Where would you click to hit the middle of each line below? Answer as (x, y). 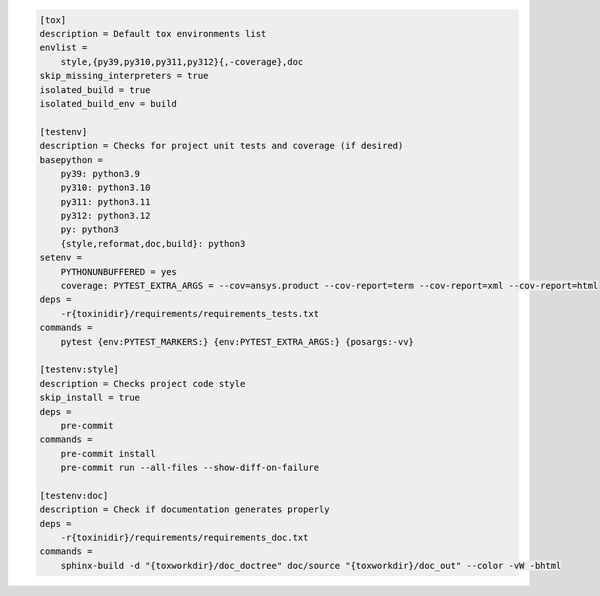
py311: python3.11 (105, 201)
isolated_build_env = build (108, 103)
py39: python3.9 (100, 173)
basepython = (71, 159)
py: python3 (90, 229)
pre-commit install (108, 453)
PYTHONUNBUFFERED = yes (118, 271)
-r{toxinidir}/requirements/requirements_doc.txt (184, 538)
